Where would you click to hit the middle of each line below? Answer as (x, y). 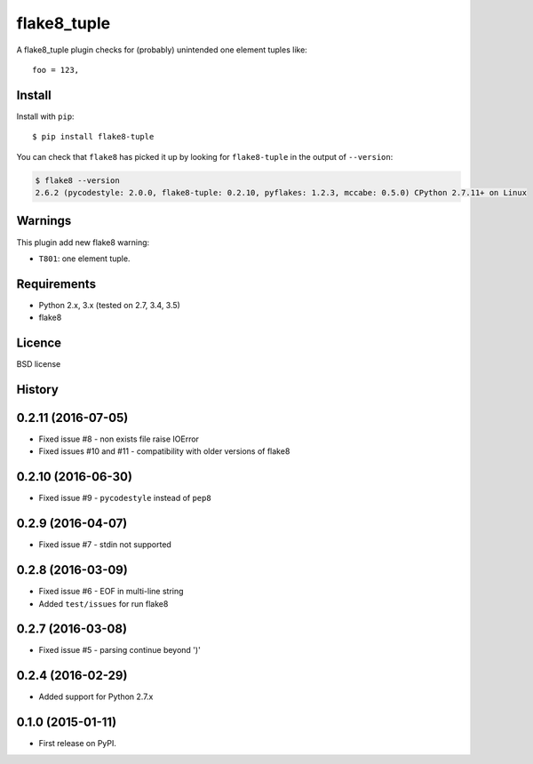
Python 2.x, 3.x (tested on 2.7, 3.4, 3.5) (110, 305)
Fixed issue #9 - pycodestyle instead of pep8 (125, 498)
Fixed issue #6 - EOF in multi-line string (111, 592)
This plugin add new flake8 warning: (83, 242)
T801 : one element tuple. (84, 259)
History (38, 390)
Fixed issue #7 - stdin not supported (105, 545)
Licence (39, 343)
